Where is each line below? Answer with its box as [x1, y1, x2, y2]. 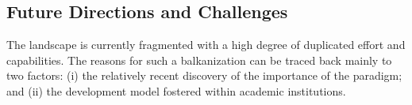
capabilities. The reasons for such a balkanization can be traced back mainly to [6, 51, 392, 68]
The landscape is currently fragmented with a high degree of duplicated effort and [6, 36, 406, 53]
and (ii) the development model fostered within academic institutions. [6, 82, 346, 99]
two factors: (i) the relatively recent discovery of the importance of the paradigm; [6, 67, 402, 84]
